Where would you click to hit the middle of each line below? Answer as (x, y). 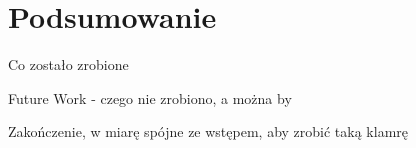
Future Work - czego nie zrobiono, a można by (150, 97)
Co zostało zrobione (68, 64)
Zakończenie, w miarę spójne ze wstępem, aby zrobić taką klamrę (208, 131)
